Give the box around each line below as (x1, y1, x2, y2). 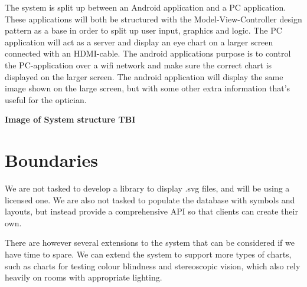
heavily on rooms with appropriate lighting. (5, 271, 162, 283)
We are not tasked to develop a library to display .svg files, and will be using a (5, 182, 290, 194)
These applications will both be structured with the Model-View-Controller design (5, 12, 302, 25)
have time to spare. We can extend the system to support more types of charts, (5, 248, 292, 260)
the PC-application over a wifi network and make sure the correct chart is (5, 58, 272, 71)
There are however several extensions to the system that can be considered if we (5, 236, 295, 249)
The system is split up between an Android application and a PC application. (5, 1, 286, 13)
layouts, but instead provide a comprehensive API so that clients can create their (5, 205, 298, 217)
